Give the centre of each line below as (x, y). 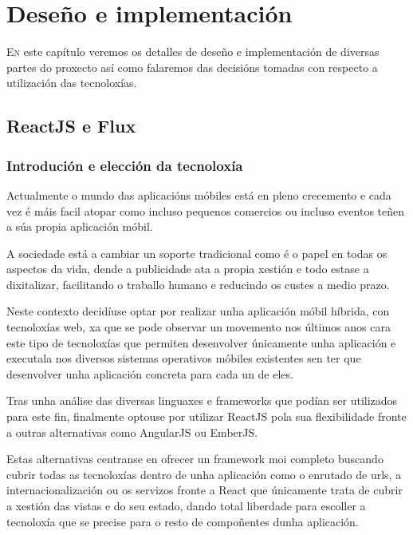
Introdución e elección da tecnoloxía (125, 165)
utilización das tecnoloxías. (72, 83)
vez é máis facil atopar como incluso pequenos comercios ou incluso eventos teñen (206, 210)
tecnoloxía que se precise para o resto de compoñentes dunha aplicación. (183, 521)
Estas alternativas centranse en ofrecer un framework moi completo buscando (195, 459)
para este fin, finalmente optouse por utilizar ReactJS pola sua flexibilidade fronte (206, 416)
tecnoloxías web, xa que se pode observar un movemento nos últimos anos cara (199, 327)
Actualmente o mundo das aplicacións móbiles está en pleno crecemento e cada (199, 194)
